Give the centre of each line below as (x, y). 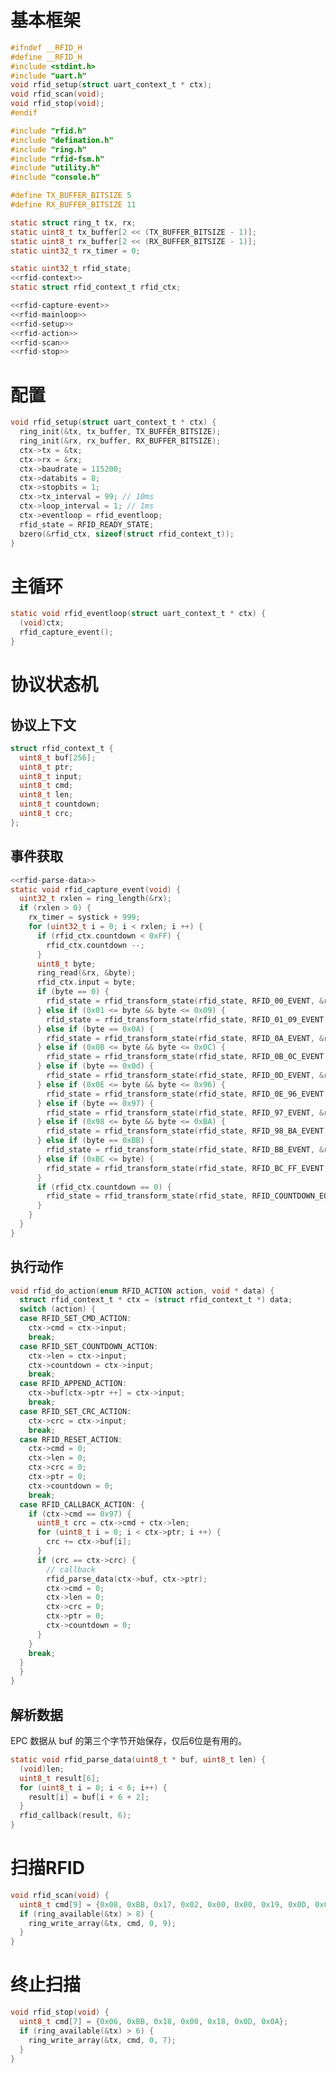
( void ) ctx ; (42, 623)
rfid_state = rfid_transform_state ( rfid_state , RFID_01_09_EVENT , (187, 1019)
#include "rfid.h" (48, 131)
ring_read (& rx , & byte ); (86, 973)
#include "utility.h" (55, 168)
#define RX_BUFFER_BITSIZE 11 (73, 205)
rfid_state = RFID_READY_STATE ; (87, 524)
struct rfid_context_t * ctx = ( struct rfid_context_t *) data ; (156, 1300)
